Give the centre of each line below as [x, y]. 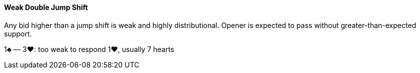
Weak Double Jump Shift [46, 7]
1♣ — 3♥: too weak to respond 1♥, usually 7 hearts [89, 49]
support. [18, 33]
